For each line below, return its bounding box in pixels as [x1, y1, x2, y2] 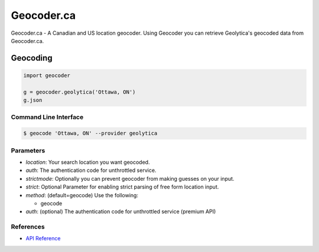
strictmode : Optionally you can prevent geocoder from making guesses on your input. [25, 175, 235, 182]
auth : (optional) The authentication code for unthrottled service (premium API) [25, 208, 216, 215]
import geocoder [23, 72, 71, 79]
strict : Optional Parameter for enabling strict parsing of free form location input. [25, 183, 219, 191]
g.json [23, 97, 43, 104]
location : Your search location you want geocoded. [25, 158, 150, 165]
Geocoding [11, 53, 53, 63]
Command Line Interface [11, 113, 84, 121]
